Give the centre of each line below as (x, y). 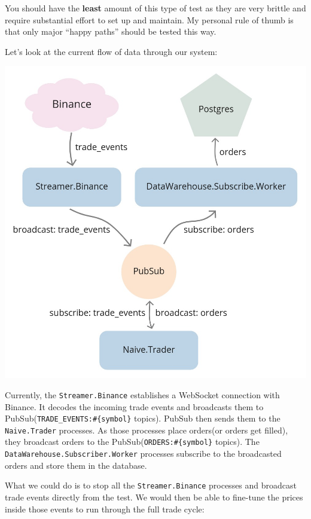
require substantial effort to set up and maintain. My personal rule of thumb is (149, 19)
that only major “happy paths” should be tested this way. (111, 31)
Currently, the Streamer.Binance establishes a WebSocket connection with (142, 394)
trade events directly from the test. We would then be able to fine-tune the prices (154, 497)
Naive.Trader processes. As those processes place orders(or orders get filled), (147, 430)
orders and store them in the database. (76, 465)
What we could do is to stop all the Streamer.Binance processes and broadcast (151, 485)
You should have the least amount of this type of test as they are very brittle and (155, 8)
